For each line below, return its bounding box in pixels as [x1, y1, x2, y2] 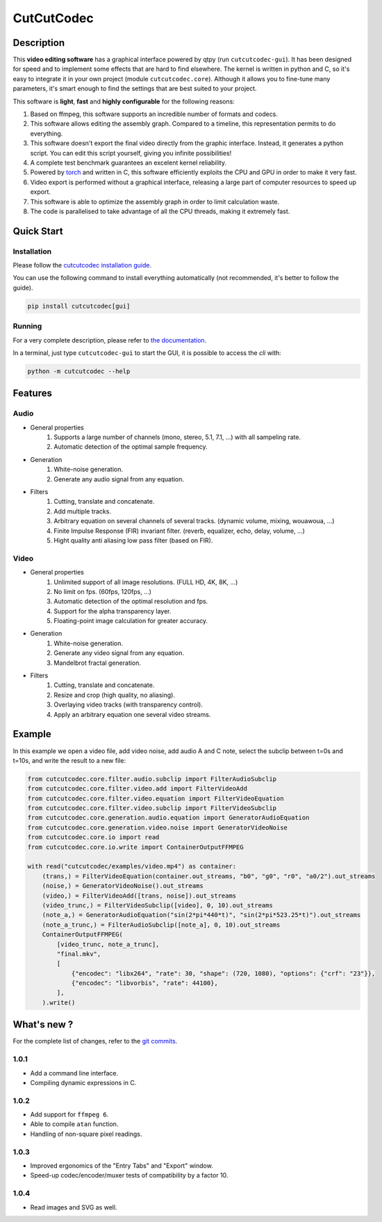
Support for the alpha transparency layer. [53, 606, 172, 615]
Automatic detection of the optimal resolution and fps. [53, 597, 208, 606]
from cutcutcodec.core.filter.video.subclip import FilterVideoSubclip [27, 804, 277, 812]
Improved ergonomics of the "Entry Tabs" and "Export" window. [30, 1161, 213, 1170]
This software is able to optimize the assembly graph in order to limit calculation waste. [30, 197, 280, 206]
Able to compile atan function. [30, 1120, 119, 1128]
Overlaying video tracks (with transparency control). [53, 700, 203, 709]
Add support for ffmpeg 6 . [30, 1110, 109, 1118]
